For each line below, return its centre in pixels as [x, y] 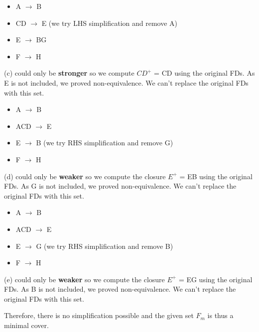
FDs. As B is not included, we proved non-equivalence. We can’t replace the [120, 289]
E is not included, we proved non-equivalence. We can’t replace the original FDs [126, 82]
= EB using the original [216, 176]
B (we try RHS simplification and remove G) [105, 143]
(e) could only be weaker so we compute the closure [84, 279]
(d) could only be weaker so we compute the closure [85, 176]
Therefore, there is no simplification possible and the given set [99, 315]
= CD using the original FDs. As [204, 73]
